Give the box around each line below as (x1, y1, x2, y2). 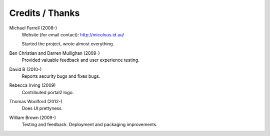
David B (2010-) (9, 66, 42, 72)
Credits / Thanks (9, 7, 80, 18)
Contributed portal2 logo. (21, 89, 74, 95)
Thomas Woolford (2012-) (9, 99, 62, 105)
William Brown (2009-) (9, 115, 56, 121)
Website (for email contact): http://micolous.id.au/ (21, 31, 124, 37)
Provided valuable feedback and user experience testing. (21, 57, 139, 63)
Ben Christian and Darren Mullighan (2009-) (9, 50, 100, 56)
